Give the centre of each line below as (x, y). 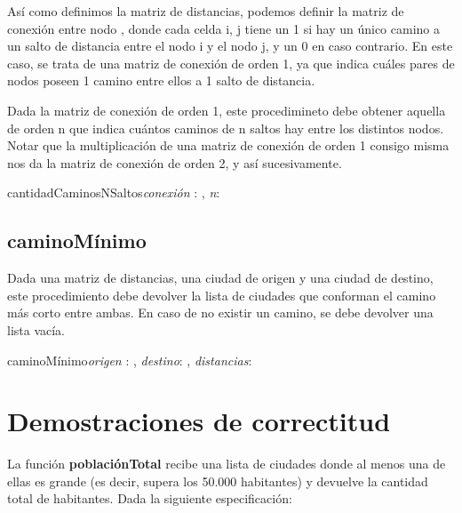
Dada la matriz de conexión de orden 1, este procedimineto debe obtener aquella (227, 110)
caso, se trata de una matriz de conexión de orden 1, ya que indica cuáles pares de (231, 63)
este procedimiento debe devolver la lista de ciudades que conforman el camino (222, 295)
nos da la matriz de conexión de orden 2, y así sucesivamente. (175, 162)
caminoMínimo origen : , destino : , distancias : (130, 360)
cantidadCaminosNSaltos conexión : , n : (114, 192)
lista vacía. (36, 329)
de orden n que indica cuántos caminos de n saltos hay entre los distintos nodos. (226, 128)
